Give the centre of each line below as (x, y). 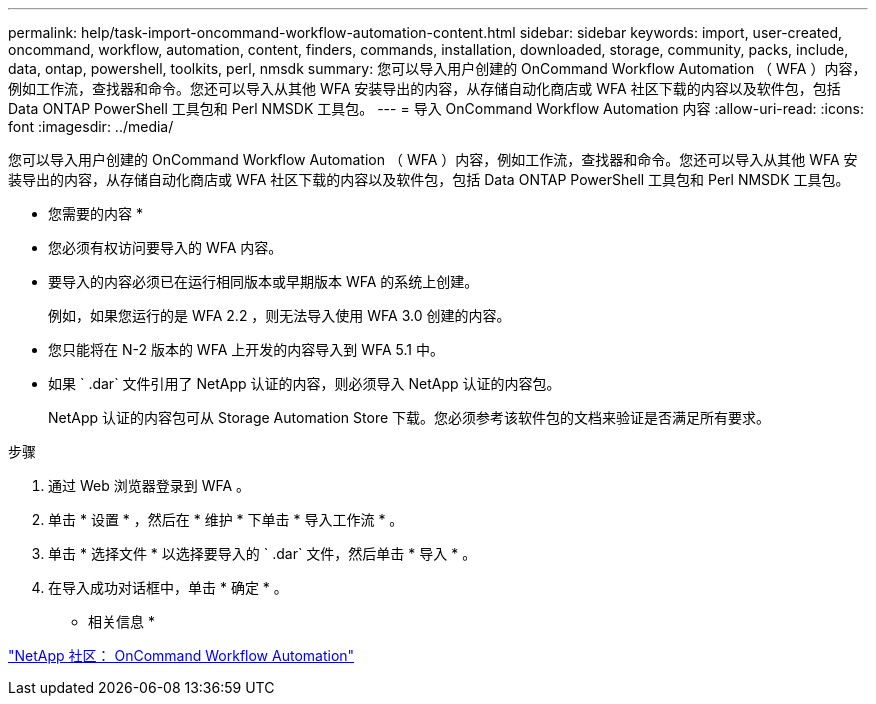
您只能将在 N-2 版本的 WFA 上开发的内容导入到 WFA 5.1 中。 (246, 349)
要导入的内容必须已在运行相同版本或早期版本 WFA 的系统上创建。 (263, 281)
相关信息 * (121, 621)
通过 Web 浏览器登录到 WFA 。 (149, 485)
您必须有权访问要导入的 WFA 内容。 (165, 247)
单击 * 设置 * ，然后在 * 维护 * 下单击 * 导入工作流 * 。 (226, 519)
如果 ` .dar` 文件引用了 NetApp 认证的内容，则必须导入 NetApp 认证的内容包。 (304, 383)
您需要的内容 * (95, 213)
